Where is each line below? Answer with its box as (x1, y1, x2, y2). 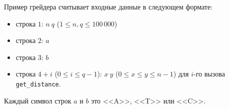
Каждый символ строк (4, 95, 71, 105)
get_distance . (15, 78, 61, 88)
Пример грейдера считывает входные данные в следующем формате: (4, 1, 213, 11)
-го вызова (193, 68, 225, 79)
